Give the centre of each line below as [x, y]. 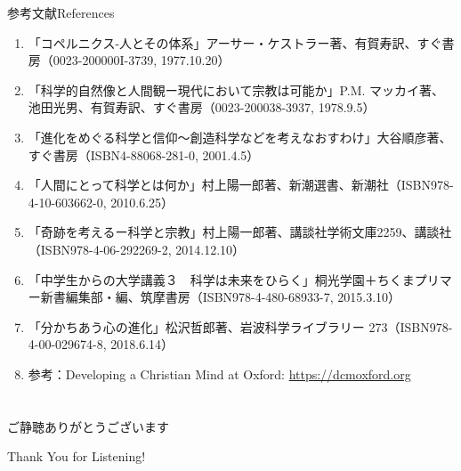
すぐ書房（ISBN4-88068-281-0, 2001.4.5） [144, 154]
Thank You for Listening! [77, 456]
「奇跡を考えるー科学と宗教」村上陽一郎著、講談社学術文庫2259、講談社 [240, 232]
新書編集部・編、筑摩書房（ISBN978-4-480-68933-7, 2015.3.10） [221, 297]
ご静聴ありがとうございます [88, 426]
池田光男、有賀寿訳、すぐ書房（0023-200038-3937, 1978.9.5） [202, 107]
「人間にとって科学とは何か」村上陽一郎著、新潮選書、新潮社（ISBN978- [241, 185]
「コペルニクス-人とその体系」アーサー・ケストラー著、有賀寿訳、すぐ [235, 42]
